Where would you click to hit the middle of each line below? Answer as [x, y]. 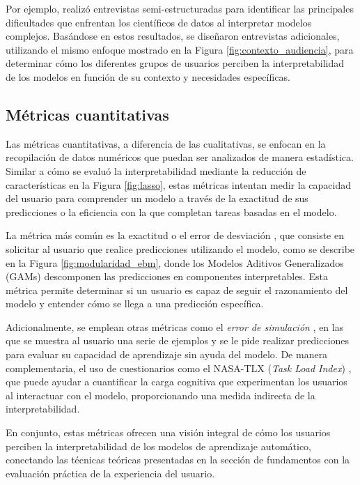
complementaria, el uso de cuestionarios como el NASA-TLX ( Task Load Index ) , [179, 368]
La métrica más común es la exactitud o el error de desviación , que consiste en [175, 235]
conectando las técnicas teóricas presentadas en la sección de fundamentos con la [178, 460]
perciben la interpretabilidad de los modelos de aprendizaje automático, [159, 446]
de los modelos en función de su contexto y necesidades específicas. [148, 76]
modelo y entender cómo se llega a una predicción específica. [135, 303]
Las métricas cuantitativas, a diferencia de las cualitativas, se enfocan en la [166, 143]
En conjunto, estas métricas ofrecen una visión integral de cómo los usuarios [168, 432]
